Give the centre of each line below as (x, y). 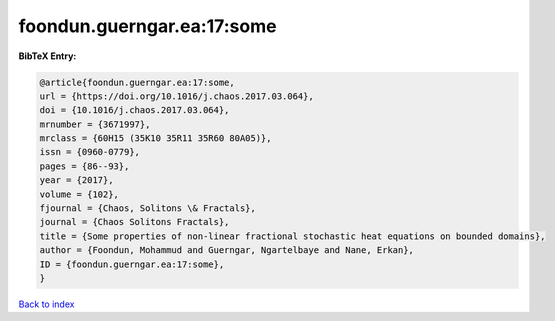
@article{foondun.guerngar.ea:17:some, (137, 82)
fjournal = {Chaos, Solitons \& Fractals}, (148, 208)
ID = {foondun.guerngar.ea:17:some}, (132, 264)
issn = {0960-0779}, (89, 152)
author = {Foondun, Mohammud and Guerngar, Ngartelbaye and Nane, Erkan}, (227, 250)
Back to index (46, 304)
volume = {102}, (79, 194)
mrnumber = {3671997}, (95, 124)
